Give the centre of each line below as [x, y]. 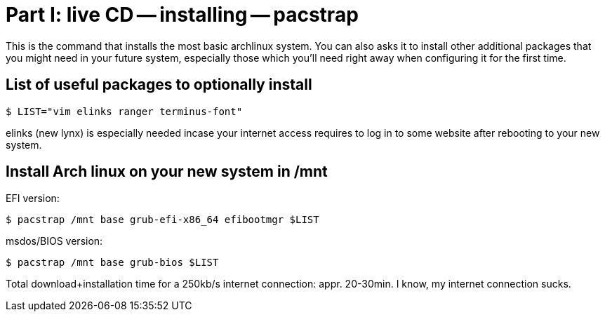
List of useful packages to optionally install [159, 85]
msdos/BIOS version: [54, 241]
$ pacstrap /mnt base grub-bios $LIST [112, 263]
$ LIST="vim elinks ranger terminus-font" [124, 111]
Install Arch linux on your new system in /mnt [167, 172]
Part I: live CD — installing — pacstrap [182, 15]
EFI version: [33, 198]
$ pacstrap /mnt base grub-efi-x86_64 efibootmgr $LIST [162, 220]
